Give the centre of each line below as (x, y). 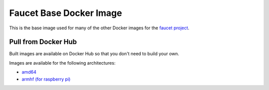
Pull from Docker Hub (43, 42)
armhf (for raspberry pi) (46, 79)
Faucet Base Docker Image (66, 13)
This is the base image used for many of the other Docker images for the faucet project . (99, 28)
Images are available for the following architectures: (62, 63)
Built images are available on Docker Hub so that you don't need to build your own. (94, 54)
